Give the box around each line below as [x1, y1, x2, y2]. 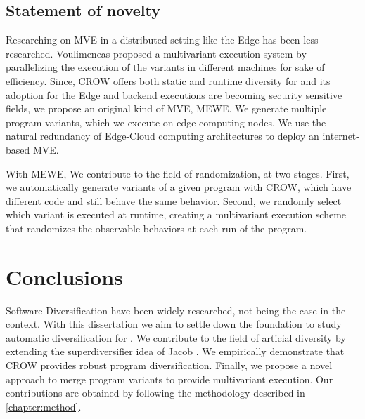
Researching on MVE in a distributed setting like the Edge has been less [6, 32, 319, 47]
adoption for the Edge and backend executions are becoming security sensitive [6, 87, 342, 102]
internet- [322, 128, 359, 143]
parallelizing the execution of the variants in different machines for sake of [6, 60, 325, 74]
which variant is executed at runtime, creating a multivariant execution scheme [6, 207, 347, 222]
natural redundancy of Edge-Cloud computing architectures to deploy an [6, 128, 319, 143]
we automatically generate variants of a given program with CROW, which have [6, 180, 352, 194]
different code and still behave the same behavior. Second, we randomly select [6, 193, 342, 208]
